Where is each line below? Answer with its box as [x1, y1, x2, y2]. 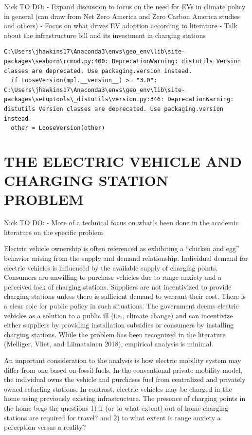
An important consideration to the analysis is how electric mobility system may [4, 355, 241, 365]
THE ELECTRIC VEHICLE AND [4, 151, 242, 171]
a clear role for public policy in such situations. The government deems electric [4, 300, 239, 310]
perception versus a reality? [4, 422, 86, 432]
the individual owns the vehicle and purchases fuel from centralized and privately [4, 374, 246, 384]
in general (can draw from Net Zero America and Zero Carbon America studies [4, 11, 240, 21]
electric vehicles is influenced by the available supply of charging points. [4, 262, 218, 272]
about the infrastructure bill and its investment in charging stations [4, 30, 206, 40]
